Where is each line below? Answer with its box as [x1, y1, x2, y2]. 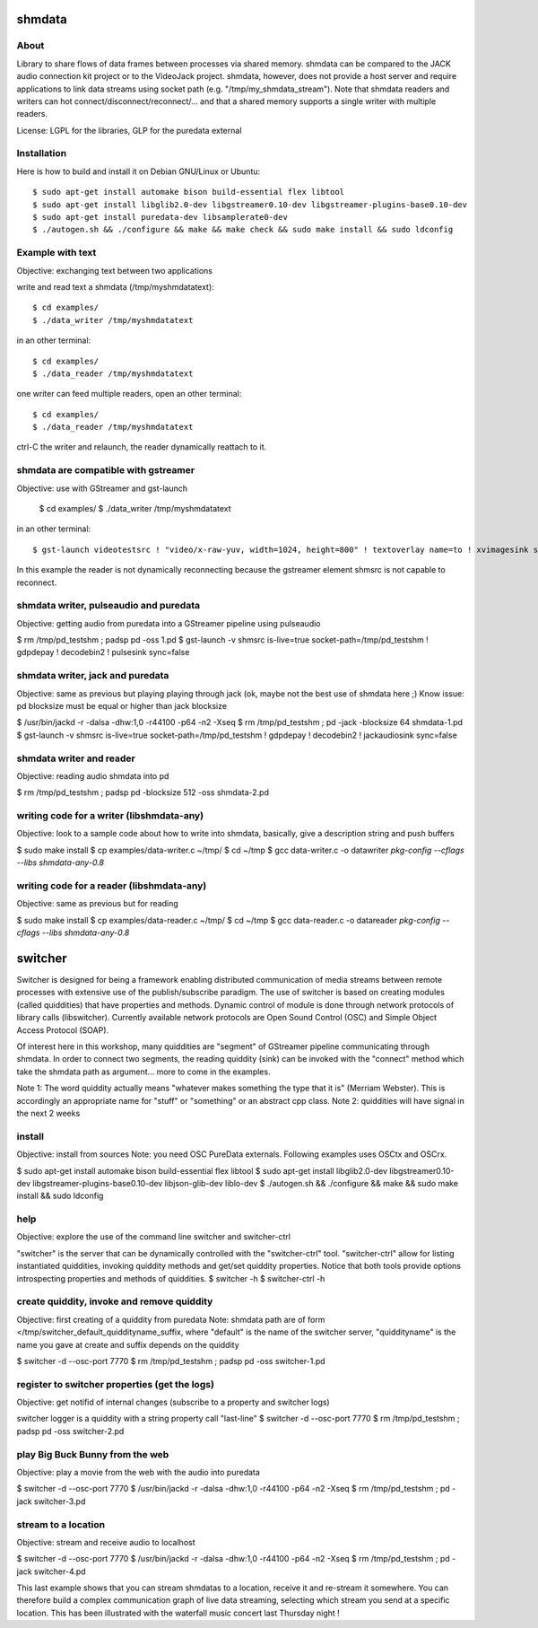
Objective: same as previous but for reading [16, 898, 178, 909]
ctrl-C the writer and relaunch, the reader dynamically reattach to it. [16, 442, 267, 452]
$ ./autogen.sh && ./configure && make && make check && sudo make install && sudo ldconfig [32, 224, 454, 235]
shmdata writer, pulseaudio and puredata [16, 600, 201, 612]
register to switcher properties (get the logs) [16, 1378, 215, 1390]
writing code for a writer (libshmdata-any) [16, 810, 204, 822]
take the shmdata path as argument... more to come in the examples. [16, 1066, 271, 1077]
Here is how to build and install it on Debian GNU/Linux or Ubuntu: [16, 166, 261, 177]
